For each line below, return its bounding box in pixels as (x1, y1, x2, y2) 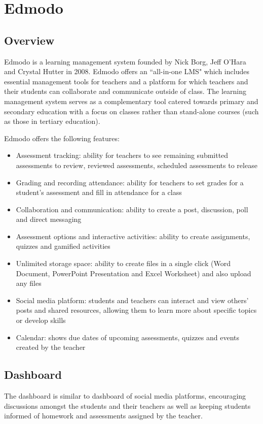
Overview (4, 32, 55, 48)
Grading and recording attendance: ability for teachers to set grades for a (16, 177, 244, 187)
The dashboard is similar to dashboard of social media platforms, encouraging (4, 390, 246, 401)
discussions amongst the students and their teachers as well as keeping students (4, 400, 251, 411)
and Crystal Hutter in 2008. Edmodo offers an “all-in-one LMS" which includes (4, 66, 249, 77)
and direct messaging (16, 214, 82, 224)
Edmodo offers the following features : (4, 133, 120, 143)
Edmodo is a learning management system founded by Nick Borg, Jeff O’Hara (4, 56, 246, 67)
